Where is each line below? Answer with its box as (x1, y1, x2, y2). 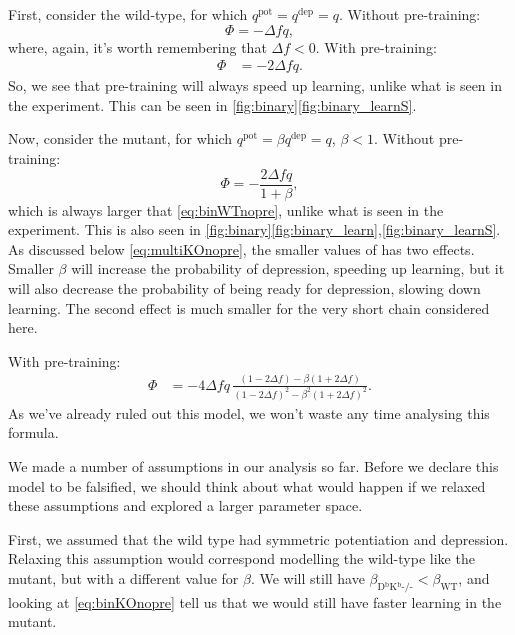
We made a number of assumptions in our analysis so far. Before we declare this (8, 455, 499, 476)
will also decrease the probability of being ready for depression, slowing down (8, 278, 481, 299)
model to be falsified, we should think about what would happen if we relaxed (8, 475, 486, 496)
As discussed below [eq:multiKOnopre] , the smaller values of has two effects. (8, 238, 475, 259)
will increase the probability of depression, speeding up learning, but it (71, 258, 505, 279)
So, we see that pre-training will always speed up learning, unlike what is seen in (8, 75, 502, 96)
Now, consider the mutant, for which (8, 128, 233, 149)
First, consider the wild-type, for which (8, 4, 248, 24)
